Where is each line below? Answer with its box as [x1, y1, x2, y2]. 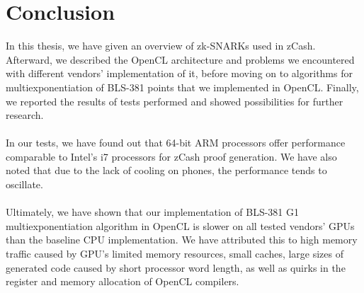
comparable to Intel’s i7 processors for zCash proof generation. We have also [6, 149, 337, 163]
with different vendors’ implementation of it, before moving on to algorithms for [6, 66, 353, 81]
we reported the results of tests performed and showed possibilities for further [6, 93, 343, 108]
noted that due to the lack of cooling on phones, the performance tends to [6, 163, 327, 178]
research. [6, 108, 44, 122]
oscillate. [6, 177, 43, 192]
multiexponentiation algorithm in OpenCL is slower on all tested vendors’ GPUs [6, 218, 355, 233]
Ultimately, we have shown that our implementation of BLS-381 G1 [6, 205, 299, 219]
